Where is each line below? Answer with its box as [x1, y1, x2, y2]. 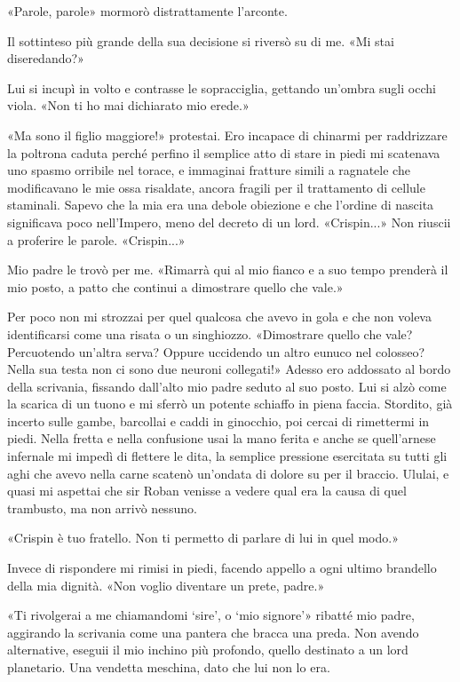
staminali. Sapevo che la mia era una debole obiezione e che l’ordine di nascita [7, 195, 434, 214]
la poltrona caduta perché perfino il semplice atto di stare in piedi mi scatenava [7, 143, 440, 162]
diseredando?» [7, 49, 84, 67]
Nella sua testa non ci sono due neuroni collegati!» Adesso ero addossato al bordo [7, 360, 451, 378]
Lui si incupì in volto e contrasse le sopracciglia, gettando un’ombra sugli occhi [7, 78, 436, 97]
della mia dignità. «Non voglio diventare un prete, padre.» [7, 575, 325, 594]
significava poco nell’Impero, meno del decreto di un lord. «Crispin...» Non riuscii [7, 212, 451, 231]
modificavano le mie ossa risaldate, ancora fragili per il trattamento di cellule [7, 178, 425, 196]
